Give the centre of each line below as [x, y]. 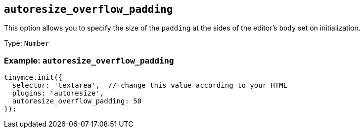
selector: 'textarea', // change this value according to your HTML [150, 85]
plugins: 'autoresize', [58, 93]
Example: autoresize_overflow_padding [89, 60]
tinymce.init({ [33, 78]
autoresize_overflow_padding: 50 [77, 101]
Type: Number [27, 43]
